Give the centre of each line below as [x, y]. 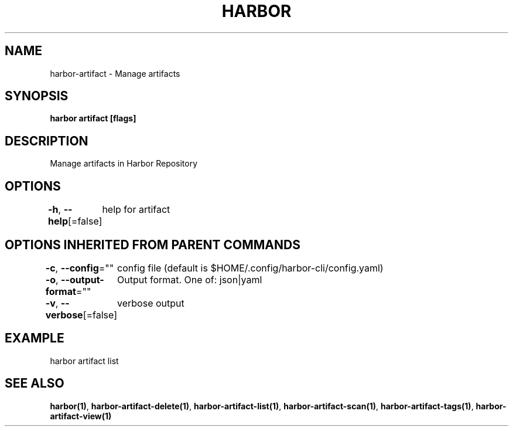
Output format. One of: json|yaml [190, 279]
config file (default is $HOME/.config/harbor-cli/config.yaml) [250, 268]
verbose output [151, 303]
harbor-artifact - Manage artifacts [115, 73]
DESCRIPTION [47, 141]
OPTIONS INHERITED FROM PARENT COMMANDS [153, 245]
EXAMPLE [35, 338]
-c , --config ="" [80, 268]
